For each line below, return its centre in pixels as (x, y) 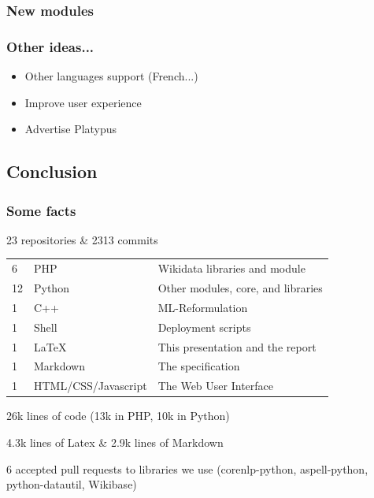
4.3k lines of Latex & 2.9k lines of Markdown (115, 442)
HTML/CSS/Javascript (91, 386)
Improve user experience (83, 102)
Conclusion (52, 171)
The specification (199, 366)
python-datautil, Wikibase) (72, 484)
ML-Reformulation (203, 307)
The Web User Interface (215, 386)
